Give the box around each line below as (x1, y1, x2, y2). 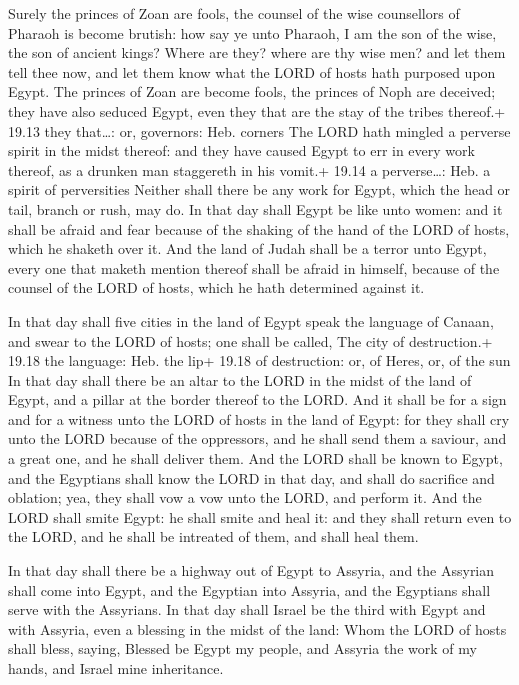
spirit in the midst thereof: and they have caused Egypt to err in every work (8, 140, 475, 161)
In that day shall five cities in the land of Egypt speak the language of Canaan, (8, 310, 494, 331)
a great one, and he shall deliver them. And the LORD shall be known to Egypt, (8, 448, 503, 469)
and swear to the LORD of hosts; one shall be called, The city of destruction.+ (8, 330, 493, 351)
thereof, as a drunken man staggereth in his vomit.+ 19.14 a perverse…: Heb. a (8, 159, 491, 180)
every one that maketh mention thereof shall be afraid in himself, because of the (8, 257, 500, 278)
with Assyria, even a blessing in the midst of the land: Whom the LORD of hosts (8, 618, 507, 639)
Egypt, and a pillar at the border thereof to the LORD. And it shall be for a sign (8, 389, 507, 410)
